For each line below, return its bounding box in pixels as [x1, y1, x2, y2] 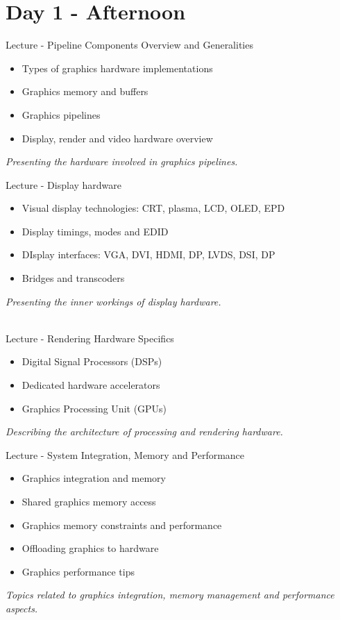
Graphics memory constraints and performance [22, 517, 222, 532]
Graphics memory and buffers [22, 84, 148, 99]
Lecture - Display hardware [6, 177, 122, 192]
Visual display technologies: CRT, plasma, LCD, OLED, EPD [22, 201, 285, 215]
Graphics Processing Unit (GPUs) [22, 401, 167, 415]
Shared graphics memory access [22, 494, 156, 508]
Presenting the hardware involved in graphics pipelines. [6, 154, 238, 169]
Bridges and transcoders [22, 271, 125, 285]
